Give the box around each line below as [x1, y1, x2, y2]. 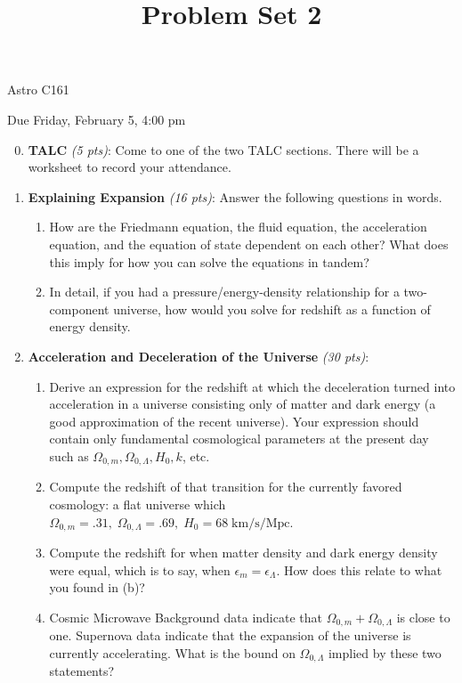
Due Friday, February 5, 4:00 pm [7, 110, 186, 128]
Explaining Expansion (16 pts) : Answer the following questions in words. [28, 187, 442, 206]
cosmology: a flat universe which [49, 494, 226, 513]
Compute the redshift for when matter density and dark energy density [49, 542, 438, 561]
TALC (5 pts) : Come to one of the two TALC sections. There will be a [28, 140, 419, 159]
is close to [396, 607, 450, 626]
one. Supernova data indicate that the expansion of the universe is [49, 626, 411, 645]
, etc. [182, 446, 210, 465]
